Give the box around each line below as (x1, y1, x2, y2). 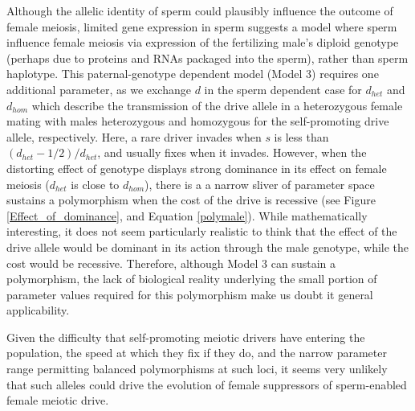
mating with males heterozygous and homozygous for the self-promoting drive (6, 113, 389, 129)
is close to (71, 175, 120, 192)
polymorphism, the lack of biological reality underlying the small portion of (6, 270, 377, 287)
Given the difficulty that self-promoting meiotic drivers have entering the (6, 328, 365, 345)
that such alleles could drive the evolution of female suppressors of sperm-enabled (6, 376, 407, 393)
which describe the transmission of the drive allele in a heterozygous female (31, 97, 403, 113)
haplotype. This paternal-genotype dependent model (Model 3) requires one (6, 65, 379, 82)
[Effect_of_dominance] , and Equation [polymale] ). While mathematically (6, 207, 368, 224)
